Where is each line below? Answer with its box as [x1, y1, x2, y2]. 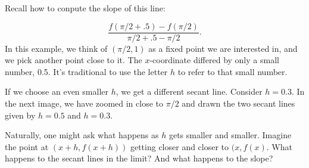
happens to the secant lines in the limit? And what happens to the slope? [5, 152, 273, 164]
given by [5, 108, 36, 121]
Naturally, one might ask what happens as [5, 129, 159, 141]
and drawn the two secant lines [182, 97, 295, 110]
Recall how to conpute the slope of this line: [5, 2, 166, 14]
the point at [5, 140, 49, 153]
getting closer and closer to [130, 140, 229, 153]
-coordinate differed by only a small [149, 54, 279, 66]
